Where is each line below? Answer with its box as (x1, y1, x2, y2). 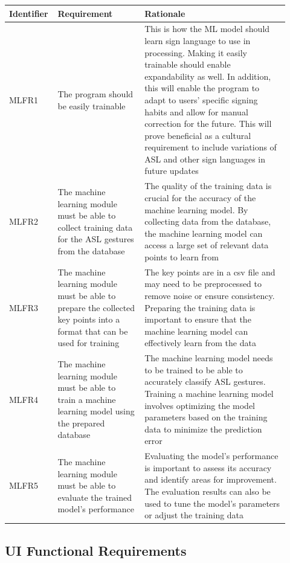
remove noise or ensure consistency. (144, 289, 275, 301)
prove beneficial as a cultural (144, 129, 251, 141)
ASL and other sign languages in (144, 152, 266, 165)
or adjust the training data (144, 509, 244, 521)
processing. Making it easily (144, 46, 247, 59)
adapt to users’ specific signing (144, 93, 258, 106)
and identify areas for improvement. (144, 473, 277, 486)
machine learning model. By (144, 203, 248, 216)
